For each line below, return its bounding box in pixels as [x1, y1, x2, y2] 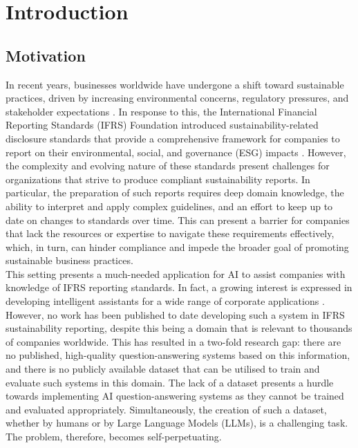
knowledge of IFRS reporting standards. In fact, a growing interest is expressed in [6, 280, 352, 295]
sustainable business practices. [6, 253, 133, 268]
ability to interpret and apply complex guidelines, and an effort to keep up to [6, 198, 333, 213]
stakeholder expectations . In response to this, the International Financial [6, 104, 317, 118]
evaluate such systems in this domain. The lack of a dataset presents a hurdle [6, 375, 334, 389]
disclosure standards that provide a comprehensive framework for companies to [6, 131, 340, 145]
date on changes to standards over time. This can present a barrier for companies [6, 212, 350, 227]
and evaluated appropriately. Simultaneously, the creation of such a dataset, [6, 402, 327, 416]
